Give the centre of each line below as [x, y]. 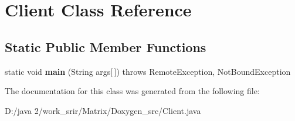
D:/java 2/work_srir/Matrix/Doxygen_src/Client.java [103, 110]
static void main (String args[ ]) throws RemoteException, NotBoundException [148, 71]
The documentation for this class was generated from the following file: [132, 91]
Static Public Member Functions [106, 46]
